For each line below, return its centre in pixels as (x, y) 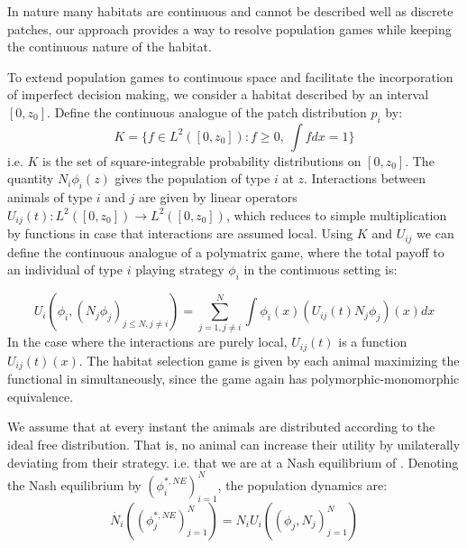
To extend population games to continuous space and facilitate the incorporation (230, 76)
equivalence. (41, 396)
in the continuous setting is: (320, 269)
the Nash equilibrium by (74, 484)
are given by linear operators (218, 197)
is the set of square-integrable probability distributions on (202, 160)
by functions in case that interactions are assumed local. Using (180, 233)
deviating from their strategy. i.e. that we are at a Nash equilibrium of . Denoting (233, 462)
